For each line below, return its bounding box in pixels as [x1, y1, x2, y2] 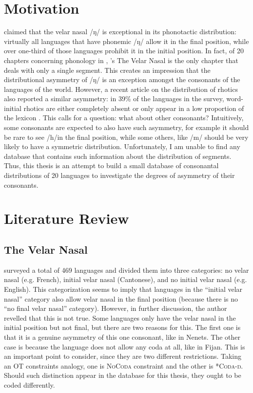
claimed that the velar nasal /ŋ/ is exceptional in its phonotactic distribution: [4, 26, 236, 37]
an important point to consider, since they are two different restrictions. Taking [4, 351, 242, 361]
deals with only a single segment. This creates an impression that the [4, 65, 211, 75]
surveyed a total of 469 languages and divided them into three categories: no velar [4, 264, 249, 275]
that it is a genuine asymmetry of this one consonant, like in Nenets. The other [4, 331, 240, 342]
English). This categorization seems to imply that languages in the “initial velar [4, 284, 243, 294]
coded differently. [4, 379, 55, 390]
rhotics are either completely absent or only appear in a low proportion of [23, 103, 244, 113]
